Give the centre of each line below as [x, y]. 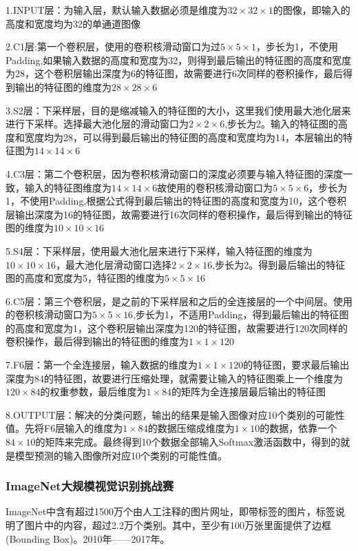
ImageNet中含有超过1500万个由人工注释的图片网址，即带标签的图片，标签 [171, 511]
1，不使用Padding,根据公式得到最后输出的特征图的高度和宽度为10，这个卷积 [176, 201]
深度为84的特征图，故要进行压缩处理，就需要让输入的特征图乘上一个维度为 [174, 378]
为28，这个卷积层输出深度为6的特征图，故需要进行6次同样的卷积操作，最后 [174, 73]
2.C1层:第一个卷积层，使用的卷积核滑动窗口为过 [113, 46]
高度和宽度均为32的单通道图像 [73, 23]
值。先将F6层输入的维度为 [64, 428]
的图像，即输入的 [312, 10]
